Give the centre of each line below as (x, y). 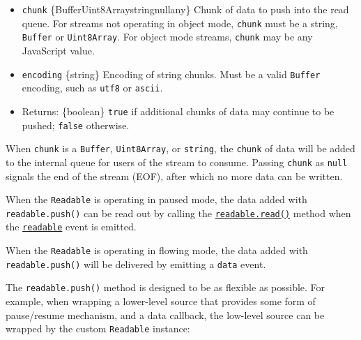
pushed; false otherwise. (76, 125)
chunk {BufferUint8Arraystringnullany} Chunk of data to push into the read (185, 9)
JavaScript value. (58, 50)
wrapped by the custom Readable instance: (98, 328)
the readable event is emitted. (71, 227)
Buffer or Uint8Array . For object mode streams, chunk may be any (167, 37)
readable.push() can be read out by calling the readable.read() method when (178, 213)
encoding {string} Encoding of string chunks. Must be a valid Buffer (171, 74)
